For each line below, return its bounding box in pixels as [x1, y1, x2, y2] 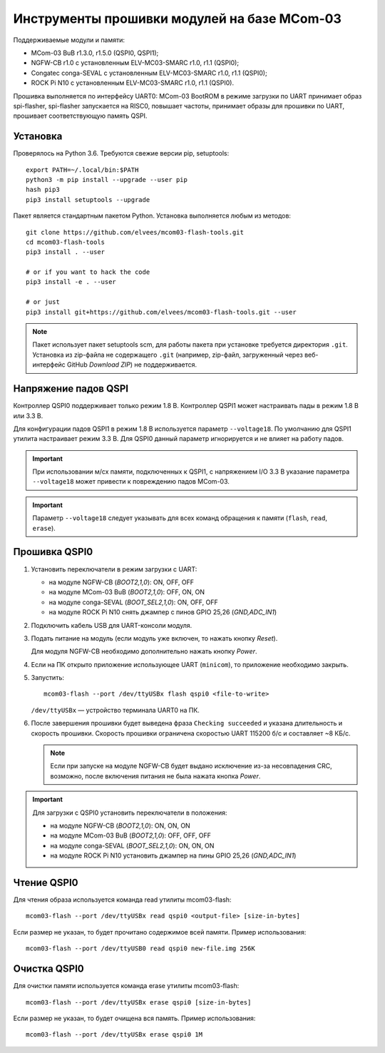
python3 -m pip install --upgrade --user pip [26, 175, 188, 183]
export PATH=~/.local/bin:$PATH [26, 166, 139, 174]
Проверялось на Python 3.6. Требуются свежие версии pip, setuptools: [13, 149, 230, 158]
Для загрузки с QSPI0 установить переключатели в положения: [32, 808, 227, 817]
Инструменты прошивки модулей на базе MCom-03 [13, 11, 342, 26]
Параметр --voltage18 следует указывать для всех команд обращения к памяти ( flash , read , [32, 514, 328, 522]
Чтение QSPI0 [13, 876, 78, 888]
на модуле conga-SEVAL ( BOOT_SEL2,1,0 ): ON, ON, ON [50, 841, 215, 850]
